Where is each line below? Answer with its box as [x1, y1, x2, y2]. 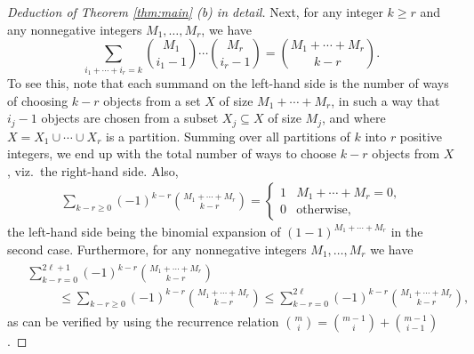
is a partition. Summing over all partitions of [105, 126, 350, 145]
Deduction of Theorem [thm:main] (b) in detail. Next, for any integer [7, 3, 383, 20]
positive [399, 126, 443, 145]
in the [390, 222, 423, 241]
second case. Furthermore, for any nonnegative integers [7, 239, 307, 258]
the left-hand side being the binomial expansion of [7, 222, 281, 241]
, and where [322, 109, 386, 127]
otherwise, [296, 204, 351, 217]
